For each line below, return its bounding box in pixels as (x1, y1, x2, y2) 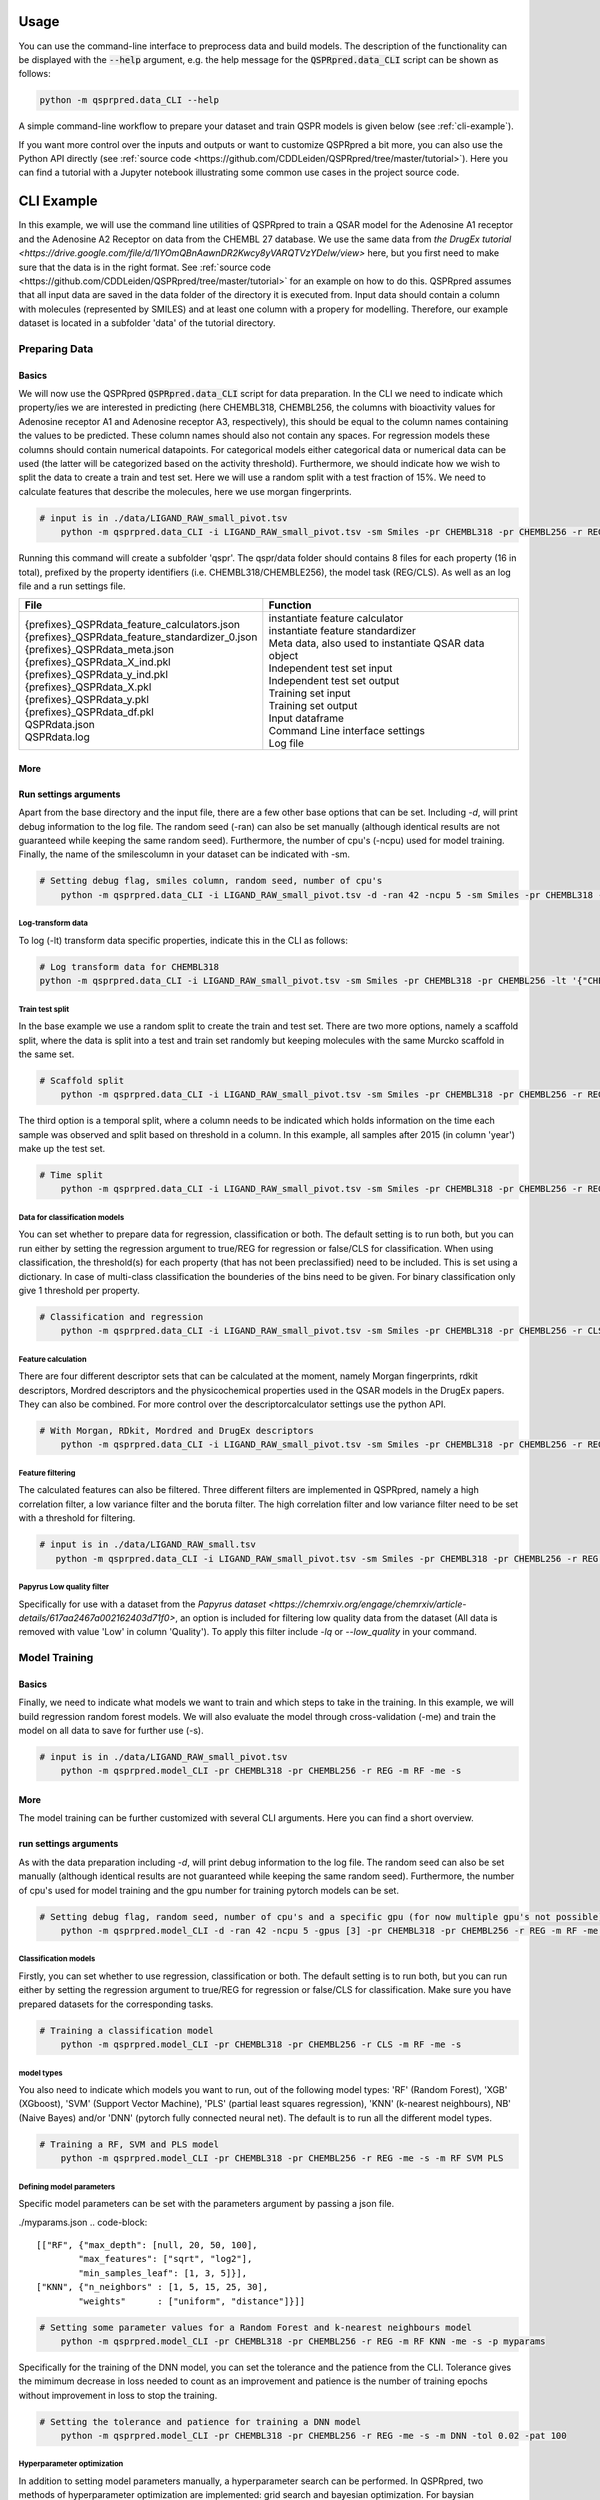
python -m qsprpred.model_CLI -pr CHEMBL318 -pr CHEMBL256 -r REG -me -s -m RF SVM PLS (60, 2153, 504, 2164)
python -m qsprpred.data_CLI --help (39, 95, 220, 106)
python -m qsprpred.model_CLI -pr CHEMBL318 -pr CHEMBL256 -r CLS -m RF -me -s (60, 2039, 462, 2050)
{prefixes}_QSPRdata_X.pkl (24, 680, 152, 694)
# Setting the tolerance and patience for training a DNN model (39, 2416, 362, 2427)
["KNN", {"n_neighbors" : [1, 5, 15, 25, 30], (36, 2281, 269, 2293)
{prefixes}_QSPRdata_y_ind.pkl (24, 668, 169, 682)
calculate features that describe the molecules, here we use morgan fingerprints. (18, 485, 352, 497)
